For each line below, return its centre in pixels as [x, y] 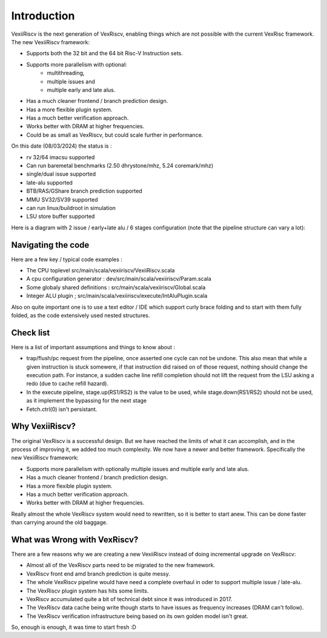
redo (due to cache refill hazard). [68, 384]
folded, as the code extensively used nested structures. [81, 315]
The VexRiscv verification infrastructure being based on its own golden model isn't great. [137, 616]
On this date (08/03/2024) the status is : [61, 146]
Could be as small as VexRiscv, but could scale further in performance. [115, 135]
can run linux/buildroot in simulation [71, 208]
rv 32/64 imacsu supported [61, 157]
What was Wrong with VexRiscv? [75, 540]
